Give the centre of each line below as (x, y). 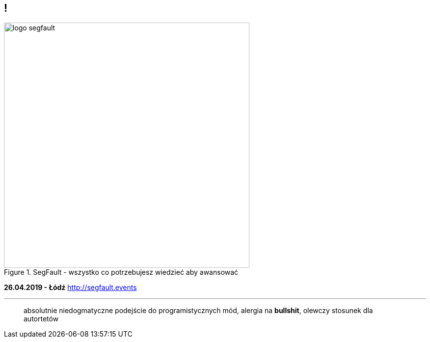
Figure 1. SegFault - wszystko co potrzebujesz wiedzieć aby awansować (121, 272)
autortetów (41, 319)
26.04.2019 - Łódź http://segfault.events (70, 288)
